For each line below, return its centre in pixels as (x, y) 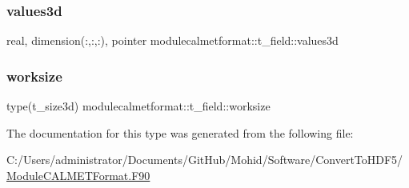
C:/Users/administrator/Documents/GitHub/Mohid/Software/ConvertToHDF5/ (205, 160)
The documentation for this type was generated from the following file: (180, 132)
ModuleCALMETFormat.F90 (78, 175)
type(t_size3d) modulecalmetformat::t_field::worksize (138, 106)
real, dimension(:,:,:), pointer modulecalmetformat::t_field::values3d (172, 40)
